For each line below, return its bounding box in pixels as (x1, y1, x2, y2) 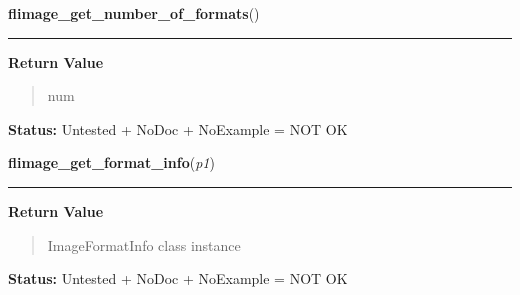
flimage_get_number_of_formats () (8, 3, 260, 23)
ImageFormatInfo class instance (47, 234, 241, 255)
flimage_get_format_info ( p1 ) (8, 152, 215, 173)
